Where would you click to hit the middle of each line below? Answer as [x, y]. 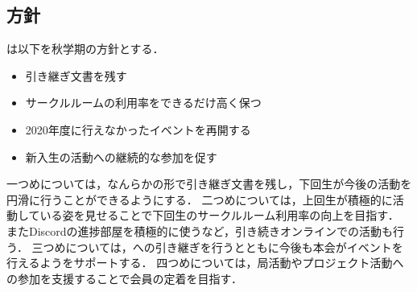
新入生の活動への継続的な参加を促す [121, 156]
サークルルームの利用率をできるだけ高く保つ [143, 103]
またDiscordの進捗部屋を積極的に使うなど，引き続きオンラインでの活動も [200, 230]
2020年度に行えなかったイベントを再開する [138, 129]
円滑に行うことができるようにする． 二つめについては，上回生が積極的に [200, 199]
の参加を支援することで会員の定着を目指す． [125, 278]
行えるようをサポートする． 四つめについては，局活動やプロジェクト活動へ [205, 263]
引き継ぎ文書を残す [76, 75]
